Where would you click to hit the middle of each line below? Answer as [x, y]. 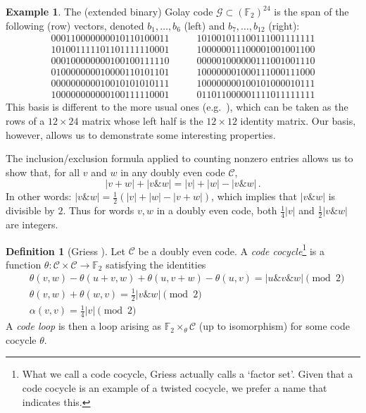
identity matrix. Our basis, [298, 120]
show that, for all [43, 172]
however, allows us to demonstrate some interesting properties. [141, 134]
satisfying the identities [156, 264]
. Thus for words [99, 210]
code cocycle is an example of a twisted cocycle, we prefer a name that [175, 388]
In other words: [39, 196]
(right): [284, 25]
